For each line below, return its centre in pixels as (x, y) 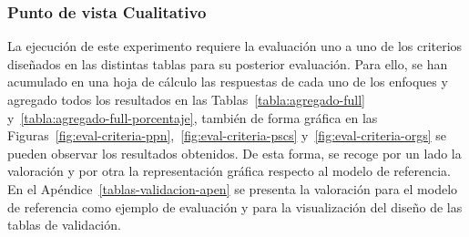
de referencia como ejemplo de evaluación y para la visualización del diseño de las (235, 206)
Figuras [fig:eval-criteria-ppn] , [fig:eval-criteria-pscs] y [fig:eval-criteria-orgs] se (227, 135)
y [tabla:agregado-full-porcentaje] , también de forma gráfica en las (193, 117)
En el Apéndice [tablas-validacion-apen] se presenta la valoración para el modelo (233, 188)
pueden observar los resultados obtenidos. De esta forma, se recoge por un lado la (234, 153)
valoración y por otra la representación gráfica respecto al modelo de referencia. (229, 171)
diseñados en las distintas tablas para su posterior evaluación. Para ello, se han (228, 63)
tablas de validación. (64, 225)
